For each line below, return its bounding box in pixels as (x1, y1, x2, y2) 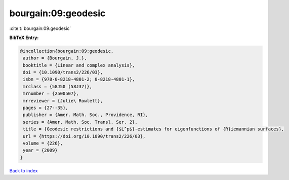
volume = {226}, (23, 140, 63, 146)
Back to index (9, 167, 38, 173)
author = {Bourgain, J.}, (23, 55, 87, 61)
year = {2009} (23, 148, 58, 153)
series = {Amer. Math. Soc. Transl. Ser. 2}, (23, 119, 138, 125)
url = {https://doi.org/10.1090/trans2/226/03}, (23, 133, 146, 139)
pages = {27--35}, (23, 105, 68, 111)
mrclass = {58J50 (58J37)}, (23, 84, 93, 89)
